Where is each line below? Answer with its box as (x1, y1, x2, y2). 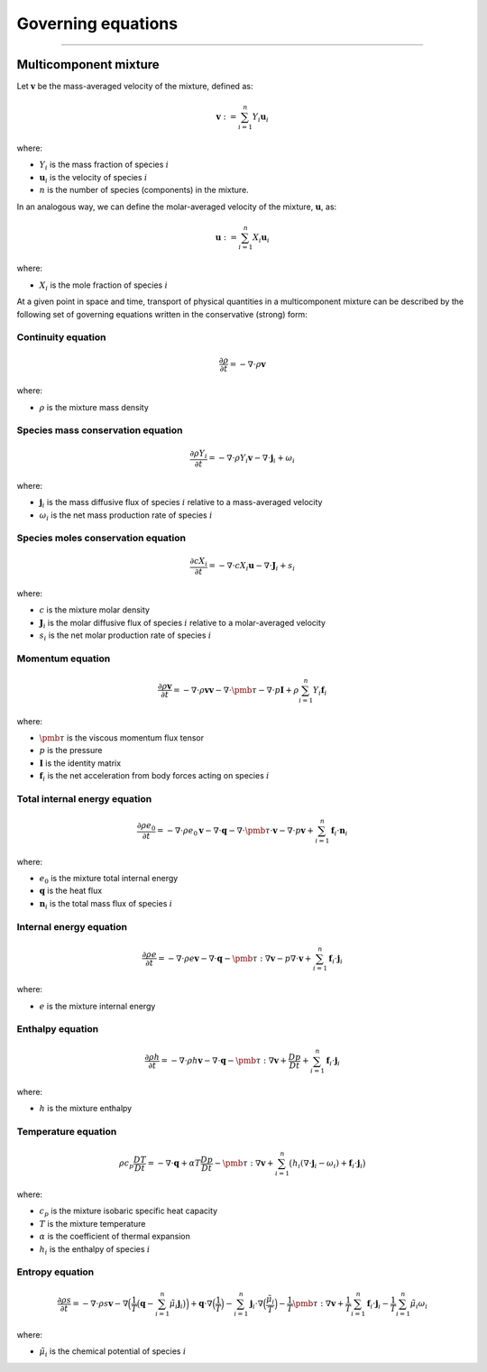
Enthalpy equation (16, 1023, 99, 1036)
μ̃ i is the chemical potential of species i (39, 1346, 187, 1359)
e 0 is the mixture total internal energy (39, 872, 179, 886)
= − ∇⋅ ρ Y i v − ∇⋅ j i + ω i (208, 453, 296, 465)
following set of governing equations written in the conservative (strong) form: (16, 308, 308, 319)
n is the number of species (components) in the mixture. (39, 185, 250, 196)
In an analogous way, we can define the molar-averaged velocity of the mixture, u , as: (16, 201, 337, 212)
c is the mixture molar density (39, 604, 151, 615)
